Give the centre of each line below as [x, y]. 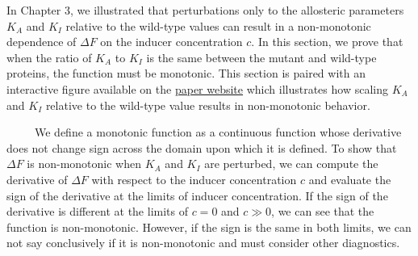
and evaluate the [350, 179]
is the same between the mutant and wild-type [261, 57]
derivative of [37, 179]
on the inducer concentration [171, 42]
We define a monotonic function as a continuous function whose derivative [218, 132]
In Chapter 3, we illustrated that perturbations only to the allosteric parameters [205, 10]
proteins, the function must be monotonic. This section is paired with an [186, 73]
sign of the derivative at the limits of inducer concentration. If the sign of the [197, 195]
